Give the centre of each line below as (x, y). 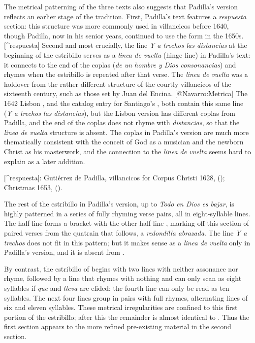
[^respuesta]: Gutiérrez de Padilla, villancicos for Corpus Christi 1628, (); (114, 178)
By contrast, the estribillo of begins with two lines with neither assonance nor (121, 268)
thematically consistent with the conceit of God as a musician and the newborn (124, 142)
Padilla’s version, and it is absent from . (64, 252)
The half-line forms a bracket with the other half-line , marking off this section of (127, 223)
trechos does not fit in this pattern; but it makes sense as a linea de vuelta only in (127, 242)
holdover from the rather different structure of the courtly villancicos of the (118, 84)
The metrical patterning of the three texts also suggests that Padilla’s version (121, 6)
